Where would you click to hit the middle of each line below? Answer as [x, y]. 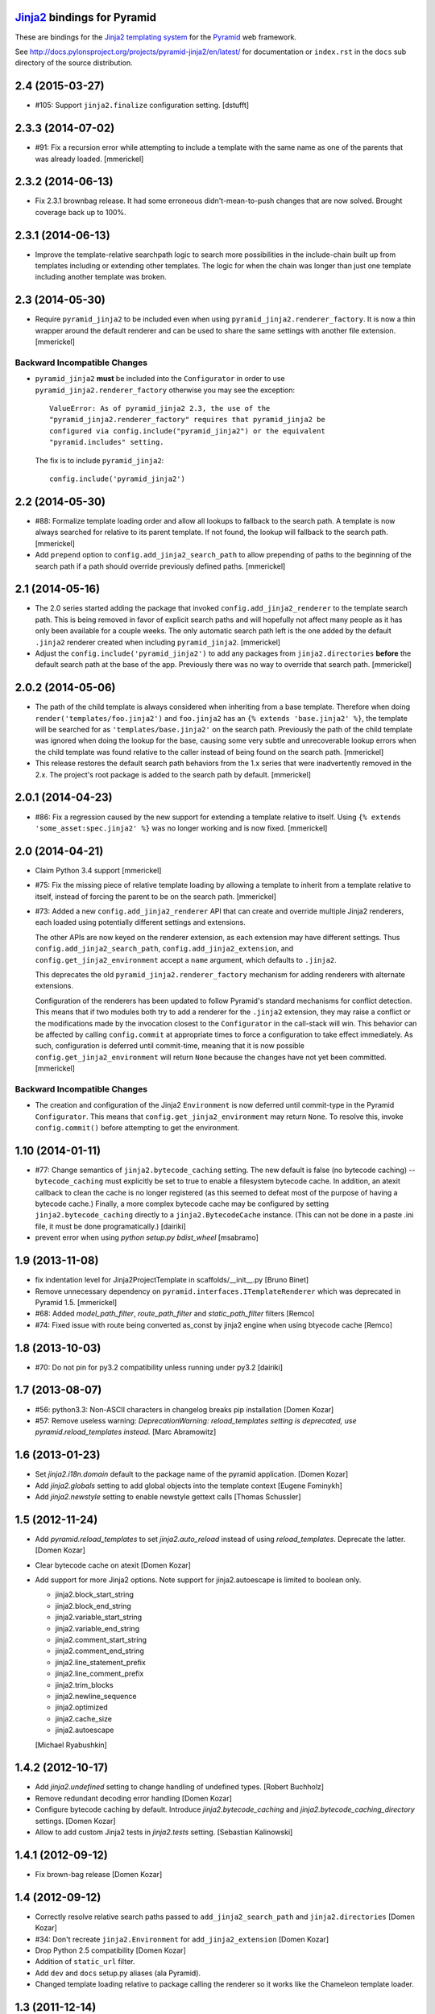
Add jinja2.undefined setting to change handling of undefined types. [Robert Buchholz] [180, 1787]
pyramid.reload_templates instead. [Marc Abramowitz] [126, 1432]
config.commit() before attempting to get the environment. [137, 1127]
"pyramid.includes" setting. [107, 442]
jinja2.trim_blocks [84, 1685]
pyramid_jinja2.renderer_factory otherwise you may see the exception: [165, 390]
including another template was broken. [101, 277]
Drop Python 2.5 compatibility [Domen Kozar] [110, 1950]
